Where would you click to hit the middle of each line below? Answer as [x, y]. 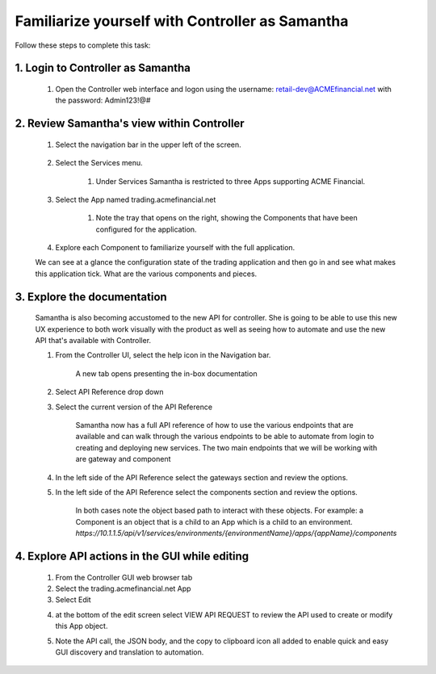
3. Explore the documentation [91, 297]
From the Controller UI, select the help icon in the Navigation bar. [163, 355]
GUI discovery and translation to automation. [130, 652]
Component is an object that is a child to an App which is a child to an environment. [214, 521]
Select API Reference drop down [109, 392]
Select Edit [73, 600]
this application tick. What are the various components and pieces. [146, 274]
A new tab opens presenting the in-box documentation [166, 373]
